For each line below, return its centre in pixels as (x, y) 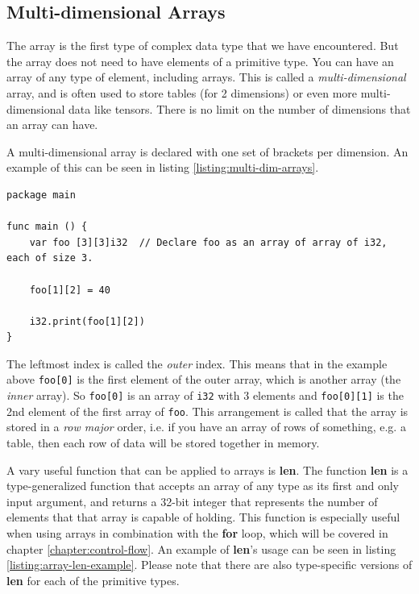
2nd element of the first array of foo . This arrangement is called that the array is (207, 411)
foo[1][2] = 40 (70, 290)
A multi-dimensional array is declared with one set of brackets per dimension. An (207, 151)
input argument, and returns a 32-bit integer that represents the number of (192, 501)
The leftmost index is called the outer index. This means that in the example (197, 363)
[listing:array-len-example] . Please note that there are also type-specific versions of (209, 565)
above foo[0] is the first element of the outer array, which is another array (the (204, 379)
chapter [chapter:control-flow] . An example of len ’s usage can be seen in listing (201, 548)
